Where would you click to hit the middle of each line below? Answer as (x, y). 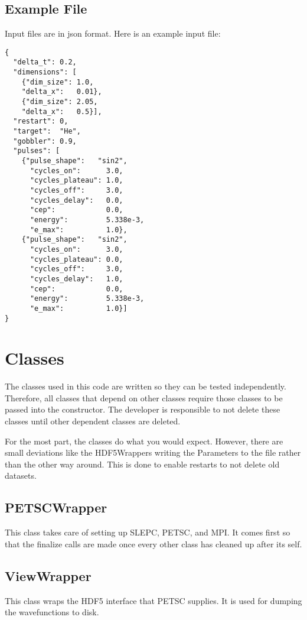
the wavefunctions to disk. (52, 612)
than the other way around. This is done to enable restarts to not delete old (142, 464)
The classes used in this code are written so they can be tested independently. (146, 386)
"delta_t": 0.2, (45, 62)
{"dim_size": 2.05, (60, 102)
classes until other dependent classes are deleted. (93, 421)
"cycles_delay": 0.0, (76, 200)
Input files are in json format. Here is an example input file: (113, 33)
